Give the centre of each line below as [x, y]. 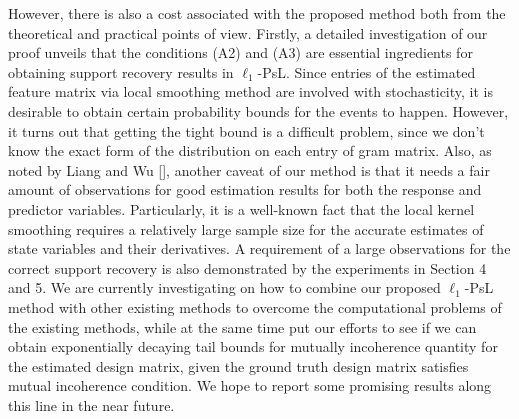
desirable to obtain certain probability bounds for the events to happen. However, [258, 110]
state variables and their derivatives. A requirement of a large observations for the [259, 248]
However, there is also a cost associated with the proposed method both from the [257, 13]
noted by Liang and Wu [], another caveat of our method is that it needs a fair [249, 169]
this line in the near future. [91, 404]
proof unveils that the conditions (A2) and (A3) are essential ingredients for [240, 52]
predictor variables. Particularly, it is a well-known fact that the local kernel [241, 208]
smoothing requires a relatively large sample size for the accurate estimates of [246, 228]
